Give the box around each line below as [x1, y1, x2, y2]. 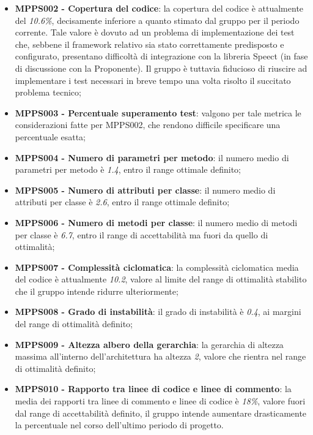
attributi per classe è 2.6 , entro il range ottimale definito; [15, 195, 230, 208]
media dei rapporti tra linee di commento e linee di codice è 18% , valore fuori [15, 395, 306, 407]
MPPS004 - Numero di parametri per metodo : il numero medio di [15, 151, 289, 164]
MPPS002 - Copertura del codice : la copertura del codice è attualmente [15, 2, 304, 14]
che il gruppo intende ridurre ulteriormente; [15, 284, 179, 297]
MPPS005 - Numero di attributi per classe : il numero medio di [15, 183, 276, 196]
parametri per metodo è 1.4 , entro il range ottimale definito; [15, 163, 241, 176]
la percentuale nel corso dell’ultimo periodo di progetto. [15, 418, 224, 431]
